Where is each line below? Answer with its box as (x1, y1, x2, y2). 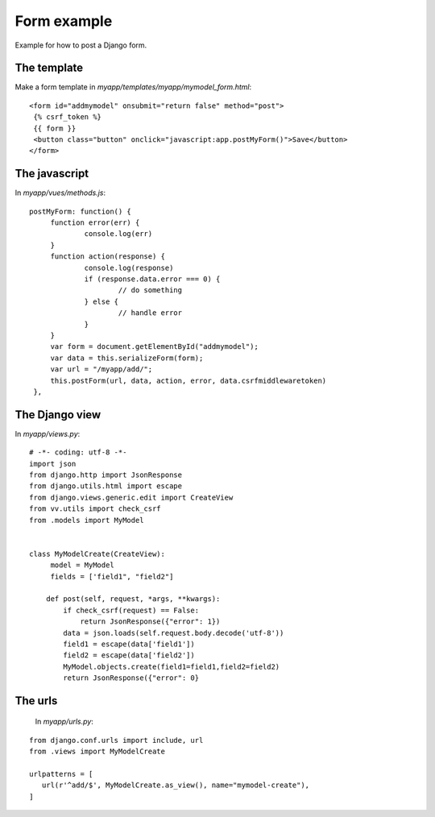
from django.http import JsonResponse (29, 471, 183, 479)
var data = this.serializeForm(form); (50, 353, 204, 363)
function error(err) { (50, 218, 140, 227)
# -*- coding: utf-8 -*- (29, 448, 127, 457)
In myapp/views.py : (14, 429, 81, 438)
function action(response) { (50, 252, 165, 261)
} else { (84, 297, 119, 306)
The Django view (14, 408, 101, 421)
